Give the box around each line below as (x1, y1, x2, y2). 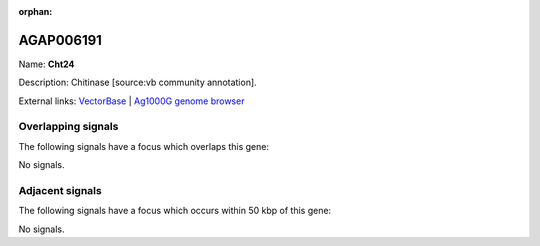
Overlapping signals (18, 120, 119, 134)
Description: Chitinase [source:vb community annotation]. (18, 76, 257, 89)
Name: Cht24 (18, 58, 75, 70)
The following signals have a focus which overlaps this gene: (18, 140, 270, 152)
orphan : (18, 6, 53, 17)
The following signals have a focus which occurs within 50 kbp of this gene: (18, 205, 332, 217)
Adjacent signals (18, 183, 102, 197)
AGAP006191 (18, 31, 102, 49)
